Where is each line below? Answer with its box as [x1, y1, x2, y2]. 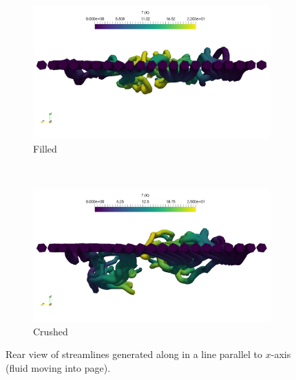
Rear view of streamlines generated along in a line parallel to [6, 347, 263, 361]
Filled [33, 141, 57, 155]
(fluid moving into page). [6, 360, 111, 375]
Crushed [33, 324, 68, 338]
